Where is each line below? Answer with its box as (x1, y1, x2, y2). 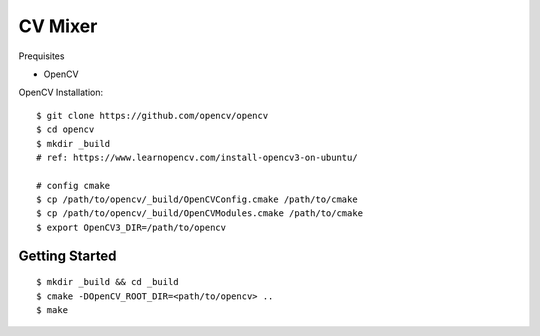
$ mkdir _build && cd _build (36, 276, 179, 288)
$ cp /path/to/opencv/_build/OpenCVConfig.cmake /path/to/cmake (36, 194, 359, 205)
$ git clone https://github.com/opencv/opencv (36, 110, 269, 121)
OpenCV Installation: (18, 86, 104, 99)
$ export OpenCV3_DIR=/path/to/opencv (36, 221, 227, 233)
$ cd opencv (36, 124, 95, 135)
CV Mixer (18, 15, 98, 37)
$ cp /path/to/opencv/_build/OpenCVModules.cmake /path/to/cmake (36, 208, 364, 219)
